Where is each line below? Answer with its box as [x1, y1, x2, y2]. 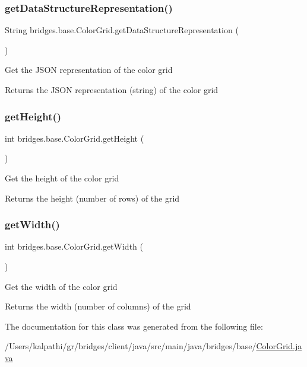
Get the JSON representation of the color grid [5, 63, 173, 76]
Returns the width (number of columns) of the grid [5, 300, 191, 312]
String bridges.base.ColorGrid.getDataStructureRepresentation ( [5, 24, 239, 36]
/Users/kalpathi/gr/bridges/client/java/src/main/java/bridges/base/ [5, 340, 257, 352]
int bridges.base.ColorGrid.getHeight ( [5, 132, 144, 144]
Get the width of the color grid [5, 280, 118, 292]
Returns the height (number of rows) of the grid [5, 192, 180, 204]
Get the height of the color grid [5, 172, 119, 184]
